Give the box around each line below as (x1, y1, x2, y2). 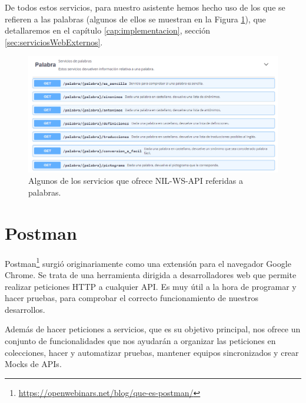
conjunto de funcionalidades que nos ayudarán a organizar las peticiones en (5, 335, 276, 346)
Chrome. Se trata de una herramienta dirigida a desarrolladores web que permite (5, 269, 297, 281)
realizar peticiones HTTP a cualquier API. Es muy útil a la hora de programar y (5, 280, 297, 292)
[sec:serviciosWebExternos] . (5, 35, 103, 48)
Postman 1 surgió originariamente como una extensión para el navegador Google (5, 255, 291, 269)
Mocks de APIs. (5, 358, 62, 370)
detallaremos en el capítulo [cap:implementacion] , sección (5, 24, 211, 37)
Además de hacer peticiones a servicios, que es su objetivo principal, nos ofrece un (5, 323, 301, 335)
